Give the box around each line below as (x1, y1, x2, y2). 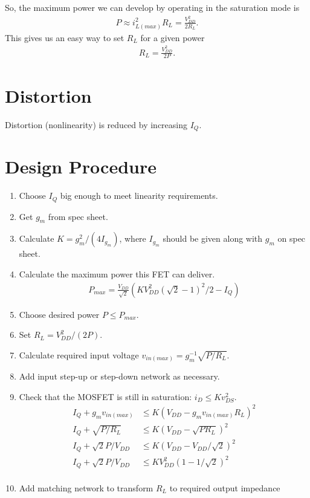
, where (119, 232, 146, 245)
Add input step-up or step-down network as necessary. (19, 370, 220, 383)
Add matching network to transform (19, 481, 153, 494)
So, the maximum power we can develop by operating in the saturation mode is (5, 1, 300, 13)
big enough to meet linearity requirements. (60, 189, 218, 202)
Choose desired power (19, 308, 100, 320)
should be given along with (163, 232, 263, 245)
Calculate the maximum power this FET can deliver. (19, 267, 215, 280)
